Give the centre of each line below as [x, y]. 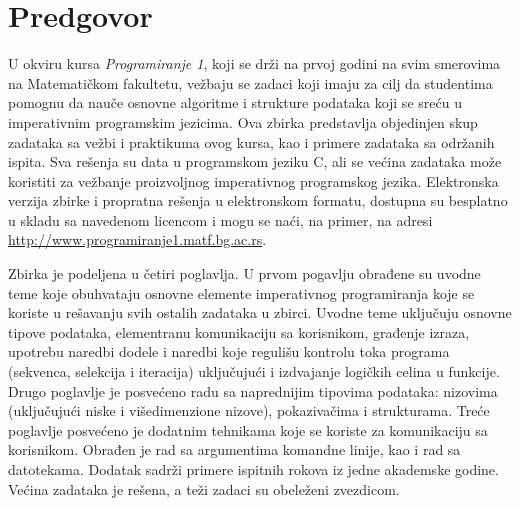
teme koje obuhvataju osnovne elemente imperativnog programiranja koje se [241, 292]
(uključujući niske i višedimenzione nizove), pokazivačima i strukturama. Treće [249, 410]
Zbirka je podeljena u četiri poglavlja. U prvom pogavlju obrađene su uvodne [244, 273]
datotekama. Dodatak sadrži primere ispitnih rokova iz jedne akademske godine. [253, 469]
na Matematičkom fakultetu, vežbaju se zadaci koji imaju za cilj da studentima [250, 82]
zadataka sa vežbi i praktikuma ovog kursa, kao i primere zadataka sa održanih [251, 141]
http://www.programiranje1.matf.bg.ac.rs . [137, 239]
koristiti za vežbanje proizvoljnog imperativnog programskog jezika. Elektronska [253, 180]
